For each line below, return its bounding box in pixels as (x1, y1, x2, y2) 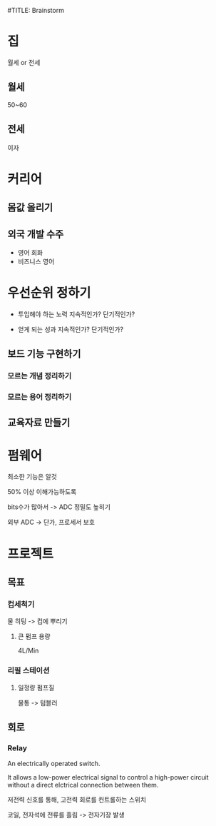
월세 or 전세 (7, 58, 41, 66)
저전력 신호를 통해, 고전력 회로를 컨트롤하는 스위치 (7, 795, 147, 804)
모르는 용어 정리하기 (7, 392, 72, 402)
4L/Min (17, 646, 39, 655)
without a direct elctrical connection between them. (7, 781, 159, 790)
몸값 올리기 (7, 201, 53, 213)
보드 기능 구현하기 (7, 348, 81, 360)
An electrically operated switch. (7, 760, 101, 768)
